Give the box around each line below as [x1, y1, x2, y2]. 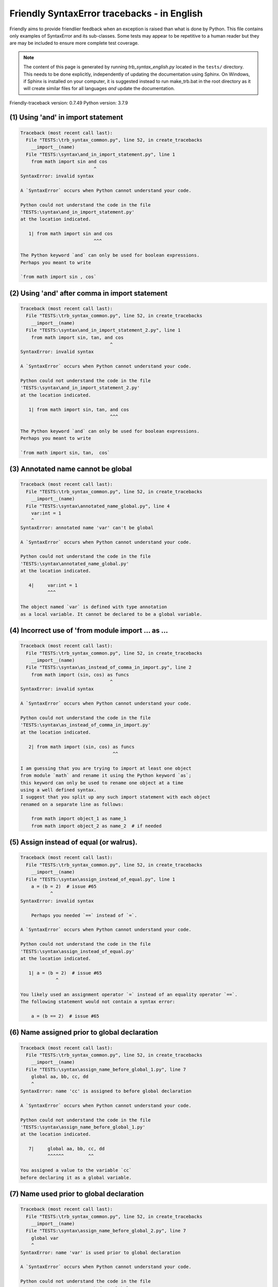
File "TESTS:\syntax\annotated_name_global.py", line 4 [26, 503, 170, 509]
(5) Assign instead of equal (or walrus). [9, 838, 138, 847]
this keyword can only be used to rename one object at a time [20, 780, 184, 786]
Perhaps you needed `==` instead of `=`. [31, 912, 137, 918]
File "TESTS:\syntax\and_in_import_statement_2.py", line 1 [26, 327, 181, 333]
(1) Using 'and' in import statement [9, 113, 124, 122]
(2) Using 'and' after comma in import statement [9, 289, 168, 298]
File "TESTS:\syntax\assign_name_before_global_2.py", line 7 [26, 1228, 186, 1234]
